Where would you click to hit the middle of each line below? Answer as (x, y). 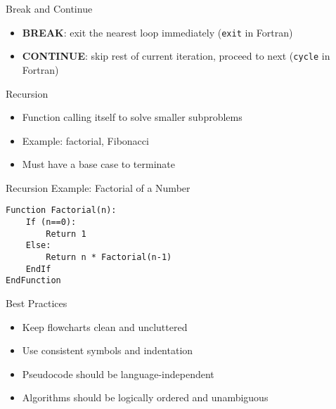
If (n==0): (51, 222)
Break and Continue (49, 8)
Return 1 (66, 234)
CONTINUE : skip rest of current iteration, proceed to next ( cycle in (176, 56)
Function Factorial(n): (61, 210)
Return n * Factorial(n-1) (109, 258)
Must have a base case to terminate (99, 164)
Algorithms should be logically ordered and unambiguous (145, 397)
